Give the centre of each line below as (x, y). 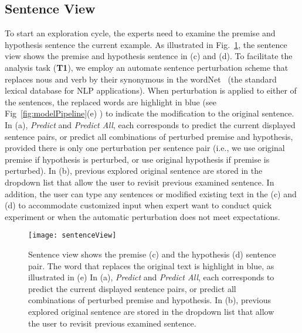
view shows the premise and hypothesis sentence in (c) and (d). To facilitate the (149, 56)
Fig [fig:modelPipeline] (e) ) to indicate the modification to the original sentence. (150, 113)
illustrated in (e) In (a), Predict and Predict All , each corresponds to (151, 277)
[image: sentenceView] (72, 236)
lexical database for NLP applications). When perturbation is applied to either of (151, 90)
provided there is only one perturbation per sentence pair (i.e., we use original (145, 148)
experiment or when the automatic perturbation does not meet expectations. (142, 216)
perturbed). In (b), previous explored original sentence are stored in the (134, 171)
